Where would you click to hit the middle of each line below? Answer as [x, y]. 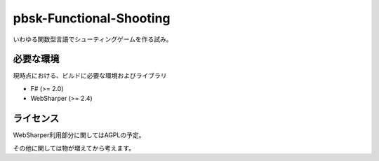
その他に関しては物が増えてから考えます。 [74, 148]
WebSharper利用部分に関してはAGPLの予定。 [79, 135]
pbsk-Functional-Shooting [92, 18]
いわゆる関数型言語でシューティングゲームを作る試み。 [93, 39]
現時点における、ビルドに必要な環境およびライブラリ [90, 76]
